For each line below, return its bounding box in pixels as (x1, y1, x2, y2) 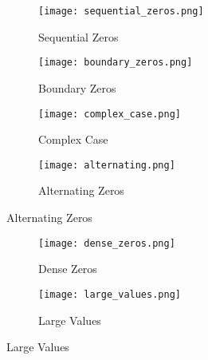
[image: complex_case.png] (38, 108, 181, 120)
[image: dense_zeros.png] (38, 237, 175, 249)
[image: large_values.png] (38, 288, 181, 300)
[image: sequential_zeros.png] (38, 6, 204, 17)
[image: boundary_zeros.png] (38, 57, 193, 69)
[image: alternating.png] (38, 159, 175, 171)
